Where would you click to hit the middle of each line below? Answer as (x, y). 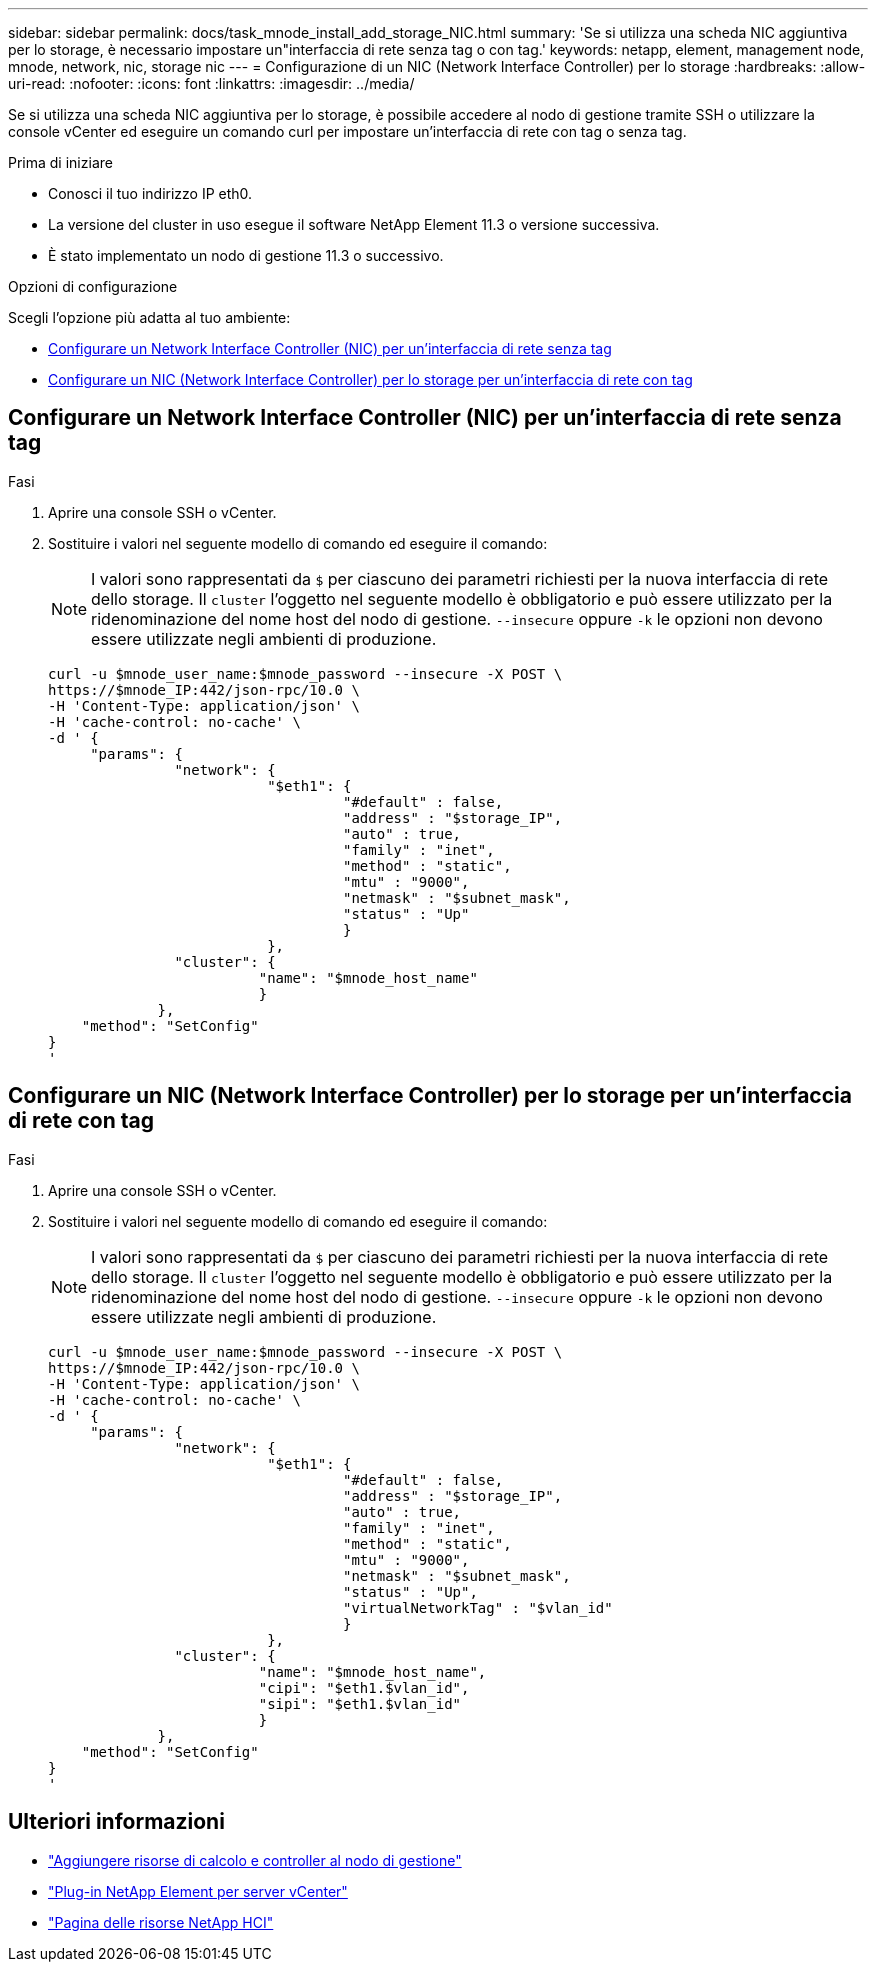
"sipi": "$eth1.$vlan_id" (360, 1703)
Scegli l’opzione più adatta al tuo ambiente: (149, 317)
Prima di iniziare (60, 162)
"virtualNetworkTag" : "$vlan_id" (478, 1607)
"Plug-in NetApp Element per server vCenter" (198, 1891)
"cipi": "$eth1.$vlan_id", (364, 1687)
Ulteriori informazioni (116, 1822)
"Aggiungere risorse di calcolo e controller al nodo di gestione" (255, 1860)
